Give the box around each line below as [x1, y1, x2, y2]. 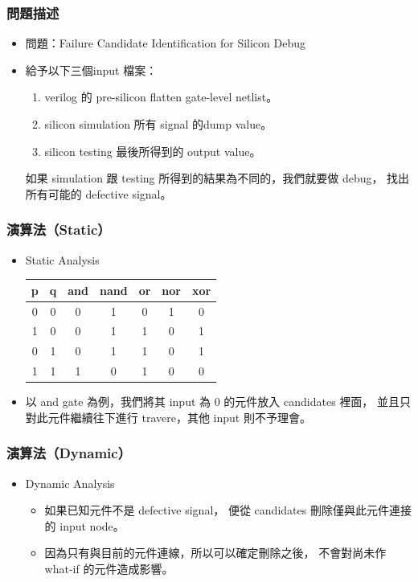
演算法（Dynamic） [6, 443, 132, 463]
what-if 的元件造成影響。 [44, 559, 174, 576]
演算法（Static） [6, 219, 111, 240]
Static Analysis [25, 251, 100, 268]
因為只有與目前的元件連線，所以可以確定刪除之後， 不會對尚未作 [44, 544, 387, 561]
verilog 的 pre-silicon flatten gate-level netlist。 [44, 88, 278, 105]
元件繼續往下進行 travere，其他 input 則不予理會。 [47, 408, 311, 425]
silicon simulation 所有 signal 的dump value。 [44, 116, 273, 132]
